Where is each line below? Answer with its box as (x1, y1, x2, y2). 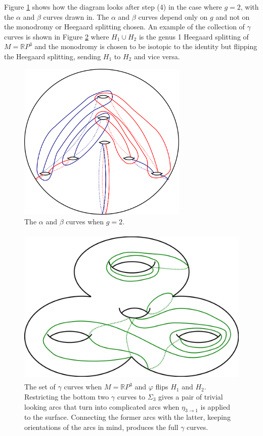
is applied (200, 401, 230, 412)
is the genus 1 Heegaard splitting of (139, 31, 249, 42)
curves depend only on (138, 11, 208, 22)
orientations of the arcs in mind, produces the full (24, 421, 179, 432)
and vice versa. (134, 51, 180, 61)
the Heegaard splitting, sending (4, 51, 101, 61)
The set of (24, 381, 56, 392)
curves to (117, 391, 146, 402)
